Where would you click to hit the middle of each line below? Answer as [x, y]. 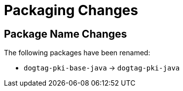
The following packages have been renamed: [77, 53]
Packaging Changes [71, 10]
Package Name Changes [66, 34]
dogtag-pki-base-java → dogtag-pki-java [102, 68]
